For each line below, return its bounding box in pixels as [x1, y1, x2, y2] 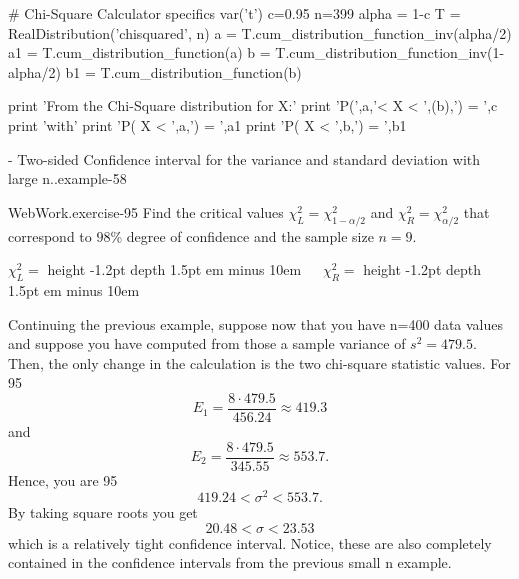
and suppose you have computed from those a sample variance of [8, 333, 406, 354]
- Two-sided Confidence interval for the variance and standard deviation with [8, 148, 481, 169]
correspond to [8, 225, 92, 246]
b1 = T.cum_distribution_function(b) [65, 61, 302, 82]
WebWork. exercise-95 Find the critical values [8, 201, 284, 222]
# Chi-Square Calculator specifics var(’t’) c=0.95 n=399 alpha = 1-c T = [8, 3, 461, 23]
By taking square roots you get [8, 502, 198, 523]
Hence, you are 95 [8, 469, 118, 490]
